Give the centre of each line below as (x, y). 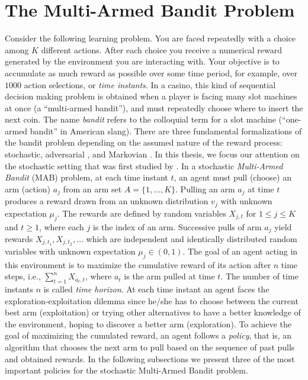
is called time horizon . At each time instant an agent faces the (156, 289)
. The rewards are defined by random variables (142, 213)
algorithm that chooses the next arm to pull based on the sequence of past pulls (150, 347)
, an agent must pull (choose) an (232, 177)
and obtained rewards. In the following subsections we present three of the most (150, 358)
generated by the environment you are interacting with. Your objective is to (142, 61)
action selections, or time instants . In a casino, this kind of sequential (150, 84)
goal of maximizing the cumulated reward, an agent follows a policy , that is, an (148, 335)
